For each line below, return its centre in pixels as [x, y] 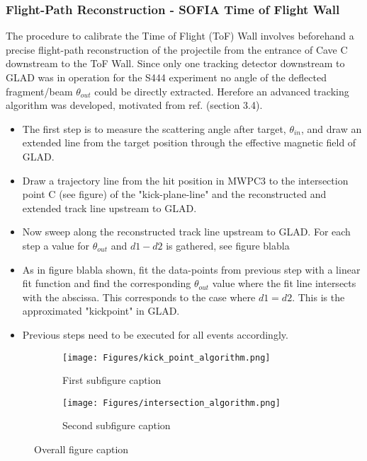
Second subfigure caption [117, 425]
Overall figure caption [81, 449]
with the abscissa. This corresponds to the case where [139, 297]
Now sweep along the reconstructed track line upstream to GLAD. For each [186, 232]
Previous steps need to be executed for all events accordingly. [155, 334]
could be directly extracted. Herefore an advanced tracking [222, 91]
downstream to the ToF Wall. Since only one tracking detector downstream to [175, 63]
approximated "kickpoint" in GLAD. [101, 311]
